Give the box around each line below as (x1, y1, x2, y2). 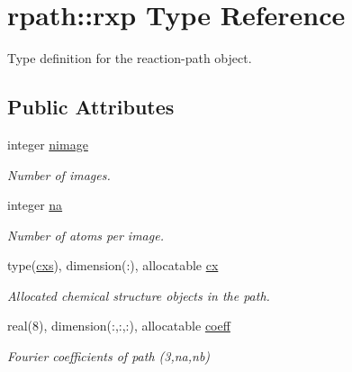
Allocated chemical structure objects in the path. (7, 286, 270, 304)
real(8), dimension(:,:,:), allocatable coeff (7, 316, 230, 335)
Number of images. (7, 165, 111, 184)
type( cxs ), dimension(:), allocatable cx (7, 256, 219, 275)
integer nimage (7, 134, 88, 153)
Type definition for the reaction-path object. (7, 49, 252, 68)
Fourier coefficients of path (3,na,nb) (7, 347, 211, 366)
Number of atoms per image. (7, 225, 164, 244)
